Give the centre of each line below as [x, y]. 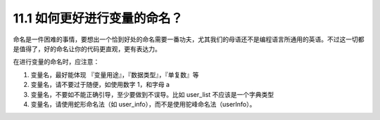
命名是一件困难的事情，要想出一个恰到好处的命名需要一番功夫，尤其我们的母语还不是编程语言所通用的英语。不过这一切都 [189, 39]
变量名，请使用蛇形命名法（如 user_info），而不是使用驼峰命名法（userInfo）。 [143, 104]
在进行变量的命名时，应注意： [56, 62]
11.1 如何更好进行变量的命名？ [98, 18]
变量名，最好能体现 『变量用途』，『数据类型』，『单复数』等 [115, 74]
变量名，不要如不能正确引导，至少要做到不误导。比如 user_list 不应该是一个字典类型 [152, 94]
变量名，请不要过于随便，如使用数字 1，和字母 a [100, 85]
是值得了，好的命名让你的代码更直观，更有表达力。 [87, 48]
